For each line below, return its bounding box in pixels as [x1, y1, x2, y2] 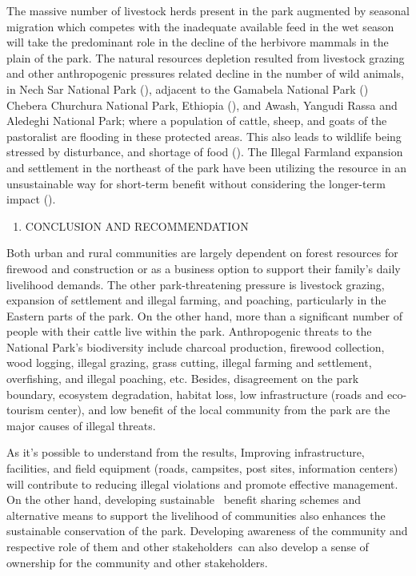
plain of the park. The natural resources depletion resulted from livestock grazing [6, 49, 405, 66]
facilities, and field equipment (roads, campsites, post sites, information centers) [6, 460, 398, 477]
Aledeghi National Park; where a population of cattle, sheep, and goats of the [6, 112, 387, 129]
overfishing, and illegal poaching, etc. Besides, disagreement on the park [6, 370, 359, 387]
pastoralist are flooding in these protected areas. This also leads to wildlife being [6, 127, 402, 144]
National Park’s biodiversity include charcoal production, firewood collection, [6, 338, 385, 355]
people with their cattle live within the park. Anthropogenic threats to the [6, 323, 372, 340]
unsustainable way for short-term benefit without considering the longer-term [6, 175, 386, 191]
